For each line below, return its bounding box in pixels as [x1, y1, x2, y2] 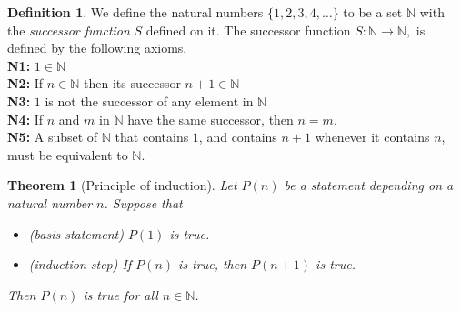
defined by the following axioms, [7, 38, 187, 57]
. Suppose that [104, 193, 183, 212]
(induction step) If [28, 255, 132, 274]
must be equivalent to [7, 145, 128, 164]
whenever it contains [315, 127, 430, 146]
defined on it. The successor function [145, 20, 351, 39]
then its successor [84, 74, 181, 93]
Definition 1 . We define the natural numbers [7, 3, 264, 21]
